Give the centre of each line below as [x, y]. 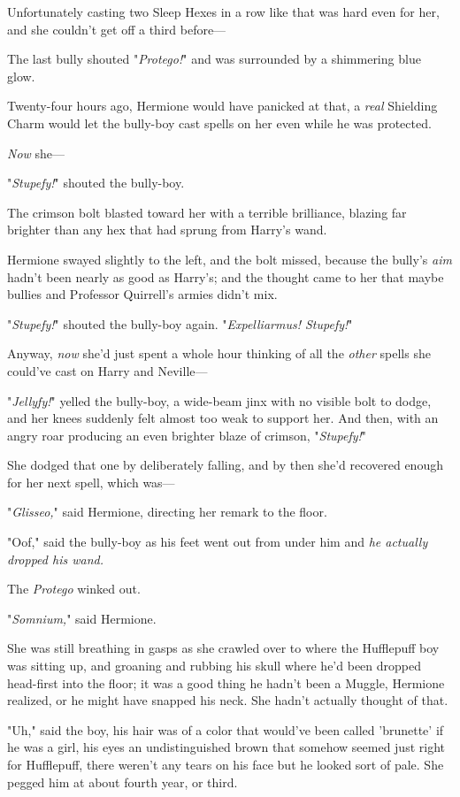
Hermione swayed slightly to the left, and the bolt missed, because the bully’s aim [230, 259]
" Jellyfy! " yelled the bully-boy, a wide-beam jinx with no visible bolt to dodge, [219, 400]
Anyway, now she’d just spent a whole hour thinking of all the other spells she [219, 353]
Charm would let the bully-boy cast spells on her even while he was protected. [219, 123]
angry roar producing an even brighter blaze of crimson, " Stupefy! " [187, 435]
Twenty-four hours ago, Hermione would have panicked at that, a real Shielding [222, 106]
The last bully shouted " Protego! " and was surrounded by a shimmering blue [214, 59]
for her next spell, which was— [91, 482]
